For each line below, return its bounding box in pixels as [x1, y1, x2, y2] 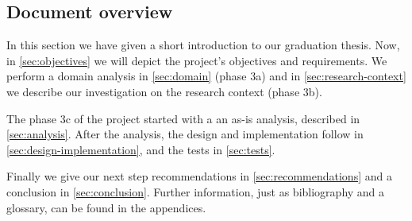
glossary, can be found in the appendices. [6, 199, 206, 215]
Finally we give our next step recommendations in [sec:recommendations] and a [6, 168, 392, 184]
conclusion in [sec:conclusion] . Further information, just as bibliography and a [6, 183, 385, 200]
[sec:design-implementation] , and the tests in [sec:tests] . [6, 141, 275, 157]
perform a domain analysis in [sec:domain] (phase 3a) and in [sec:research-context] [6, 68, 406, 84]
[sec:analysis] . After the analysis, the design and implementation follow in [6, 126, 364, 142]
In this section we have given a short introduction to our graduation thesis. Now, [6, 37, 400, 53]
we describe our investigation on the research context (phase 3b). [6, 83, 322, 99]
